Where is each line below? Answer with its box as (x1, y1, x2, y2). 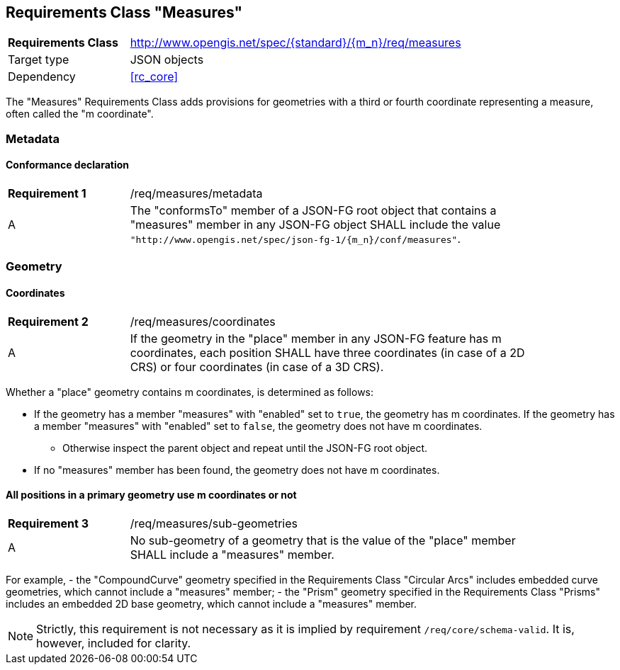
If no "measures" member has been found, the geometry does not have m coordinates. (34, 463, 440, 476)
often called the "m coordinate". (6, 108, 154, 120)
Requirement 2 (8, 314, 89, 329)
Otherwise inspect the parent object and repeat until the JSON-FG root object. (62, 441, 427, 454)
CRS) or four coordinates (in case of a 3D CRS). (130, 359, 384, 374)
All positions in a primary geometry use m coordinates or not (6, 489, 297, 501)
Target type (8, 52, 69, 67)
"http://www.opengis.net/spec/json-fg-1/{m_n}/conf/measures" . (130, 232, 461, 246)
